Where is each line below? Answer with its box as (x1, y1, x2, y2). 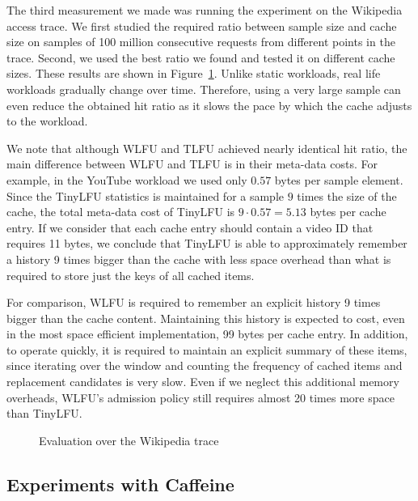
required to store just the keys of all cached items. (6, 266, 255, 283)
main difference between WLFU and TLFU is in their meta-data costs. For (6, 155, 378, 172)
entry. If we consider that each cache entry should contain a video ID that (6, 219, 374, 236)
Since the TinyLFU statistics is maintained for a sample (6, 187, 285, 204)
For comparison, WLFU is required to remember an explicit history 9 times (6, 294, 381, 311)
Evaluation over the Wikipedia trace (39, 431, 219, 448)
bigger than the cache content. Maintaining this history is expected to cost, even (6, 309, 405, 326)
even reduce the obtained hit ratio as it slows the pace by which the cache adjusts (6, 96, 412, 113)
